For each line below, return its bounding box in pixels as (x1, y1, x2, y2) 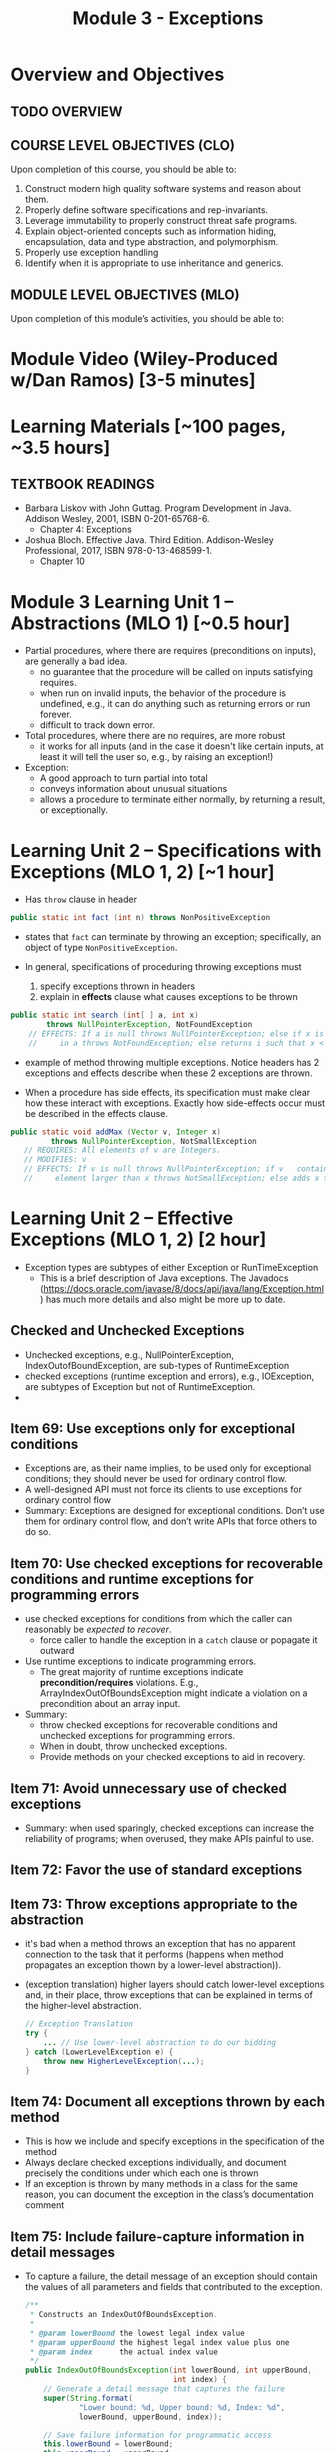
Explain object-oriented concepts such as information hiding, (24, 225, 277, 237)
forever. (39, 708, 72, 721)
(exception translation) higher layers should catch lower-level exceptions (24, 1978, 325, 1991)
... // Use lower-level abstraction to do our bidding (43, 2038, 277, 2048)
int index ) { (173, 2375, 227, 2385)
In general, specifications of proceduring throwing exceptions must (24, 961, 302, 973)
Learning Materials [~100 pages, (10, 415, 287, 437)
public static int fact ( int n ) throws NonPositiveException (10, 913, 271, 923)
